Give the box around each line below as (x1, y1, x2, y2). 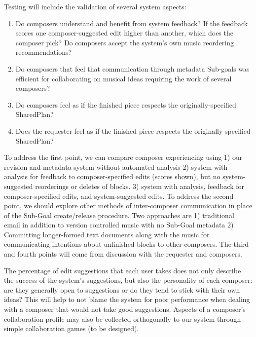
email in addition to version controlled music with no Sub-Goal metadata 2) (4, 220, 234, 230)
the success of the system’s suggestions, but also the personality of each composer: (4, 275, 253, 285)
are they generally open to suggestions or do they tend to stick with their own (4, 284, 240, 295)
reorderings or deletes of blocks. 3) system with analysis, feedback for (35, 181, 244, 191)
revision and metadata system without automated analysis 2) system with (4, 161, 228, 172)
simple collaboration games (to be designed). (4, 323, 139, 334)
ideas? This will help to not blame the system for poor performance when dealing (4, 294, 250, 304)
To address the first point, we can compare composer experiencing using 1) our (4, 152, 243, 162)
